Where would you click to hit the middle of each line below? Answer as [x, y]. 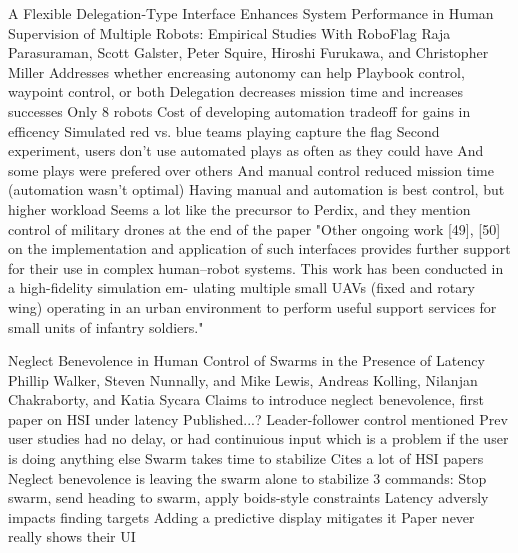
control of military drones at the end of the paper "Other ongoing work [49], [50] [254, 228]
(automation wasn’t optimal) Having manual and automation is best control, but [256, 189]
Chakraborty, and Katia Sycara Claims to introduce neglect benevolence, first [246, 399]
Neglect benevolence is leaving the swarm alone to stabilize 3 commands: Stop [247, 477]
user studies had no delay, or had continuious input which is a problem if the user [258, 438]
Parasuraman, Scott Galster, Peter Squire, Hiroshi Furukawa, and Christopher [248, 52]
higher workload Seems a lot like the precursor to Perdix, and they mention [239, 208]
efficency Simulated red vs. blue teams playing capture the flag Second [224, 130]
